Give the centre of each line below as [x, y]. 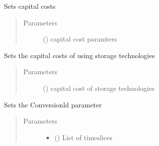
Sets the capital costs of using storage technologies [79, 55]
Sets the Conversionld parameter [53, 104]
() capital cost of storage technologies [99, 88]
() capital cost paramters [80, 39]
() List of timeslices [83, 137]
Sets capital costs [30, 6]
